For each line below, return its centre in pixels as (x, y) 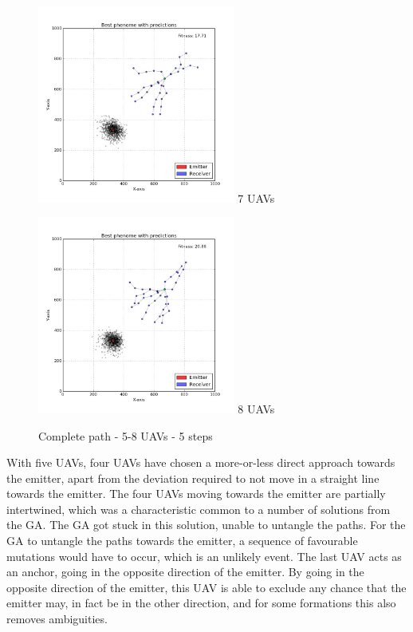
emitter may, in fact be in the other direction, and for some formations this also (201, 603)
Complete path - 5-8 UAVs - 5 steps (126, 435)
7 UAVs (256, 197)
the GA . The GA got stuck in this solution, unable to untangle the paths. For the (206, 525)
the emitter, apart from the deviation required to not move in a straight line (193, 478)
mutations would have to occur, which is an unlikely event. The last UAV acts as (204, 556)
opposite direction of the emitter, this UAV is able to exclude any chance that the (206, 587)
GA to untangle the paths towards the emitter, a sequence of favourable (182, 541)
